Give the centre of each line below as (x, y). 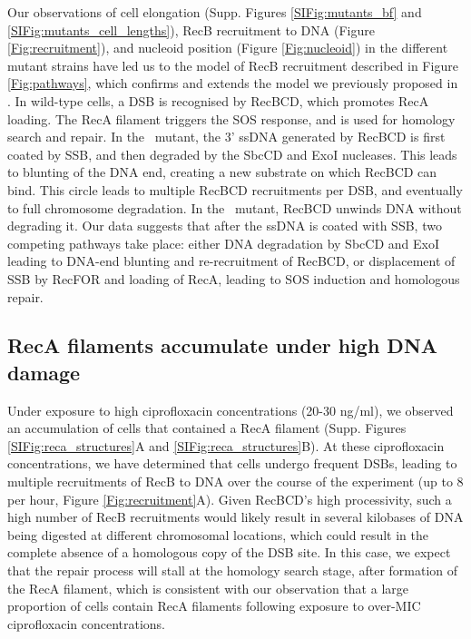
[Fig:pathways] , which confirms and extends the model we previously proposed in (233, 83)
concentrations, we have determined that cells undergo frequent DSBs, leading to (232, 463)
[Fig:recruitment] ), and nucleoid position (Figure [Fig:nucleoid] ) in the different (228, 48)
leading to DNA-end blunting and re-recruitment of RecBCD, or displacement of (231, 261)
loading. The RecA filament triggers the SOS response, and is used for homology (231, 118)
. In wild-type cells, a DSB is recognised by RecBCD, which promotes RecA (218, 100)
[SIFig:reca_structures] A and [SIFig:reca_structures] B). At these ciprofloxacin (226, 445)
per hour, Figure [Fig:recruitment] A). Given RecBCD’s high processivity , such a (230, 499)
